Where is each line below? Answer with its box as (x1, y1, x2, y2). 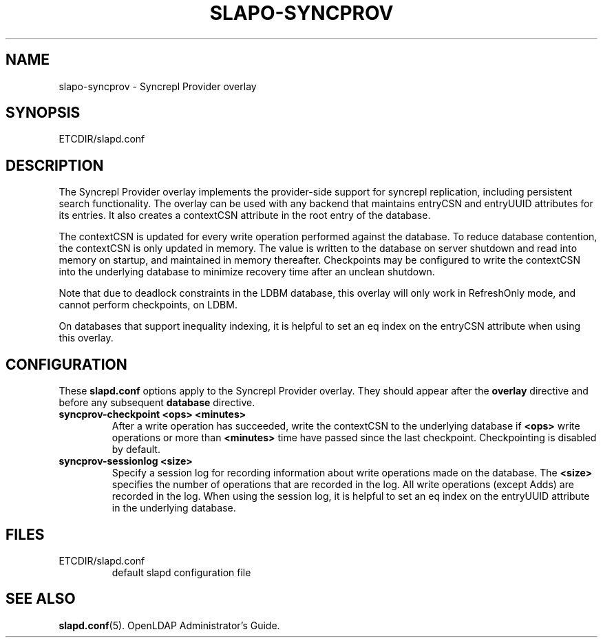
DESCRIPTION (6, 156, 104, 174)
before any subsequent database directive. (59, 397, 255, 409)
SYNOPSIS (6, 104, 81, 122)
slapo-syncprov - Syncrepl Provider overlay (59, 80, 257, 92)
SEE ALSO (6, 590, 76, 608)
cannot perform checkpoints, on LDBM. (59, 299, 237, 311)
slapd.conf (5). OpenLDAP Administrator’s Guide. (59, 619, 280, 631)
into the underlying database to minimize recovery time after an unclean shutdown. (59, 266, 435, 278)
